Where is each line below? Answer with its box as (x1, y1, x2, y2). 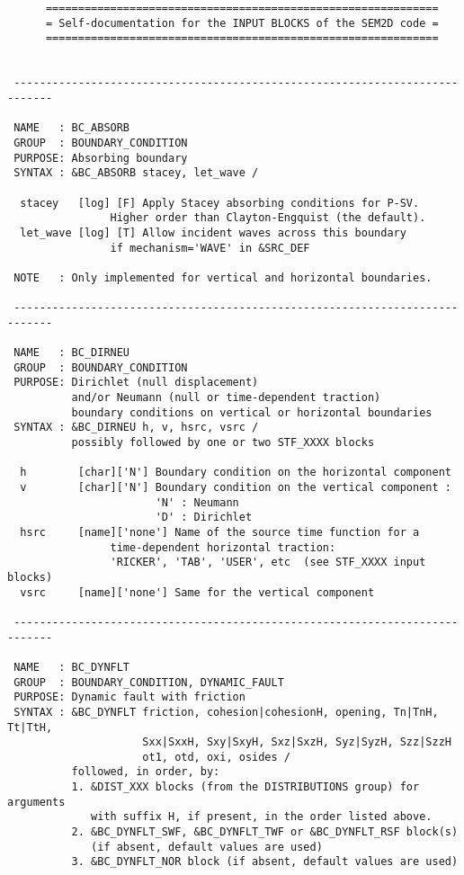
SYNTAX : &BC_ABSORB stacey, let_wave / (13, 166, 259, 180)
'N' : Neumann (155, 496, 239, 509)
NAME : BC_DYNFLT (13, 660, 130, 674)
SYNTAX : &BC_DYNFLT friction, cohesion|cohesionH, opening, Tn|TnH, (13, 705, 439, 719)
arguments (7, 795, 66, 808)
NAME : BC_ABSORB (13, 121, 130, 135)
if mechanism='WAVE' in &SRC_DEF (110, 241, 310, 254)
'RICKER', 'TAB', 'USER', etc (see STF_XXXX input (110, 556, 426, 569)
